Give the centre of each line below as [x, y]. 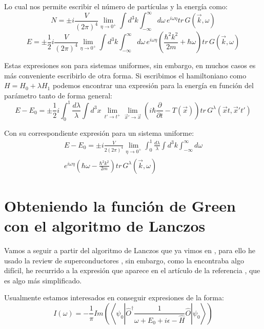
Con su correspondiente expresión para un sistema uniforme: [99, 132]
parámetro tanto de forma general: [58, 95]
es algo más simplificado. [43, 280]
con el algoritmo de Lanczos [105, 226]
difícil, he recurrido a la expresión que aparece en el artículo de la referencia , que [132, 270]
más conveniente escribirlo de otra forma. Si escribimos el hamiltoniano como [125, 75]
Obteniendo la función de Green [120, 205]
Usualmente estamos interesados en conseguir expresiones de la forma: [114, 297]
